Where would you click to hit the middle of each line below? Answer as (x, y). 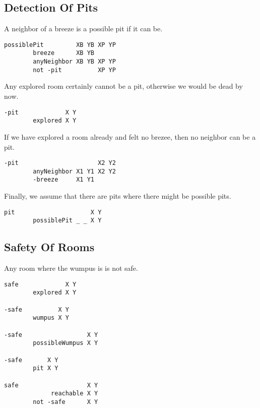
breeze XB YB (63, 53)
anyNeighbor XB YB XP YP (74, 62)
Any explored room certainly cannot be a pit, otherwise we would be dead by (123, 86)
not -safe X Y (66, 402)
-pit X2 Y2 (60, 163)
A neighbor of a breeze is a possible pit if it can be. (83, 28)
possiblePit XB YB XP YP (60, 45)
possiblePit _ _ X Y (67, 221)
